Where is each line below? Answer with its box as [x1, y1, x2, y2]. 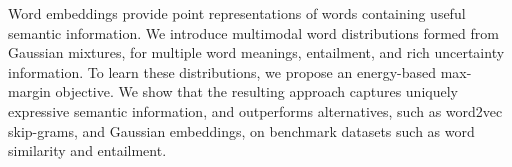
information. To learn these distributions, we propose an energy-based [8, 61, 436, 82]
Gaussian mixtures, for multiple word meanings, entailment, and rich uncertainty [8, 42, 505, 63]
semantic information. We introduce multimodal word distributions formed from [8, 22, 499, 43]
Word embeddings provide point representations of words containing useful [8, 3, 466, 23]
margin [8, 81, 51, 102]
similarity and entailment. [8, 140, 167, 161]
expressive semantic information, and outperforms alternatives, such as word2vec [8, 100, 503, 121]
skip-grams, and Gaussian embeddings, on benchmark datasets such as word [8, 120, 475, 141]
